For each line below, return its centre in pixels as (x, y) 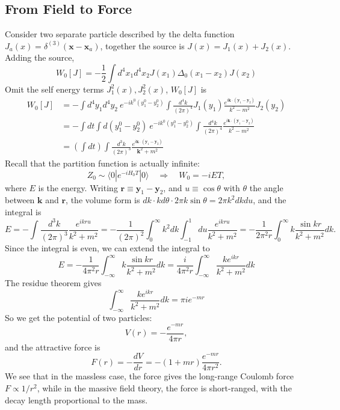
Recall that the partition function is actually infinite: (102, 163)
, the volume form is (103, 200)
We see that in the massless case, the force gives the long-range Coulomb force (150, 376)
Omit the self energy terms (54, 89)
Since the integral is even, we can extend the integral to (107, 248)
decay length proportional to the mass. (76, 399)
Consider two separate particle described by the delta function (120, 34)
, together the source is (142, 45)
